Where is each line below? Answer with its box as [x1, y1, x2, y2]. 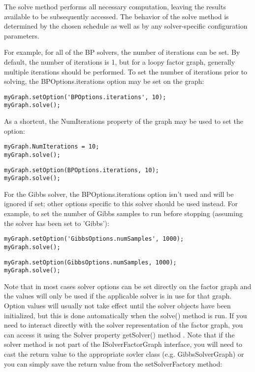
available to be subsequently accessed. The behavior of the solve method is [4, 11, 229, 21]
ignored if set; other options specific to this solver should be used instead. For [4, 198, 238, 209]
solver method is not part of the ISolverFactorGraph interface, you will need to [4, 339, 243, 349]
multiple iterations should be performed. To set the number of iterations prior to [4, 66, 248, 76]
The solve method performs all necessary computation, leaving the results [4, 1, 226, 11]
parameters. [4, 30, 39, 40]
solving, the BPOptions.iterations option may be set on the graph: [4, 76, 204, 86]
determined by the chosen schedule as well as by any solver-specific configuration [4, 21, 248, 31]
